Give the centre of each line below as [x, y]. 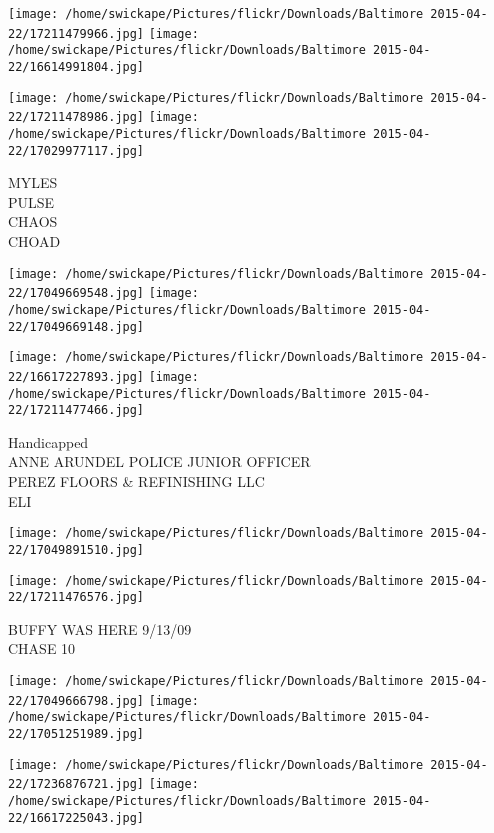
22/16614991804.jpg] [76, 66]
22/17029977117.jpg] [76, 150]
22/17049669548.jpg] [76, 293]
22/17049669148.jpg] [76, 326]
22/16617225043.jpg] [76, 817]
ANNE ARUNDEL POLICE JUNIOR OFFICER [159, 461]
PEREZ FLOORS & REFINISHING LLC [136, 481]
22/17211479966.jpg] [76, 33]
